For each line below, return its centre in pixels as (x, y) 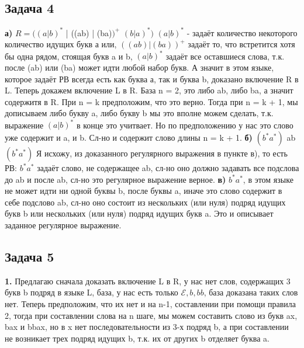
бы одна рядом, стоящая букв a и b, (69, 56)
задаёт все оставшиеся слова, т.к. (225, 56)
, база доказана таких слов (251, 292)
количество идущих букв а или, (61, 44)
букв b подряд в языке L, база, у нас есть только (91, 292)
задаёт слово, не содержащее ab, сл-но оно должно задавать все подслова (168, 168)
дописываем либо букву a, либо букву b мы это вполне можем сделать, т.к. (139, 113)
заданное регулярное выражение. (63, 225)
